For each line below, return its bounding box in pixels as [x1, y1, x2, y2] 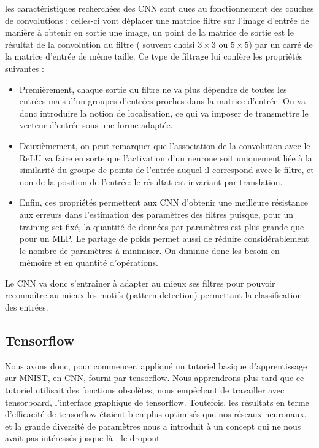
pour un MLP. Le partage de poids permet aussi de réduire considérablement [19, 232, 309, 245]
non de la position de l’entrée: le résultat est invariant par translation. [19, 175, 283, 188]
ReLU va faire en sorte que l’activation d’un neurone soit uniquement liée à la [19, 151, 312, 164]
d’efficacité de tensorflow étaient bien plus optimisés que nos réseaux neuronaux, [5, 407, 307, 420]
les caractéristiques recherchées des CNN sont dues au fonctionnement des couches [5, 2, 314, 14]
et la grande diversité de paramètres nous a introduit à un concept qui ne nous [5, 419, 301, 432]
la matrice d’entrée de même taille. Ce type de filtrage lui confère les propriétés [5, 50, 303, 63]
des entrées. [5, 301, 48, 314]
